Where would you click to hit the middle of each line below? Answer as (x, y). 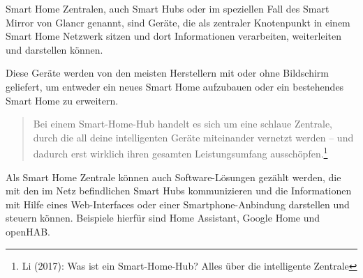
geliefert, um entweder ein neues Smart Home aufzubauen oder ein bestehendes (175, 86)
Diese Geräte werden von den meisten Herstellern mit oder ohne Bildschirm (167, 73)
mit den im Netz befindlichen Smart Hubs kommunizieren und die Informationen (179, 191)
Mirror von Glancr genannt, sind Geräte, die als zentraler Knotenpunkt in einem (178, 22)
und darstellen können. (54, 49)
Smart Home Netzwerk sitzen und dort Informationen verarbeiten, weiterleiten (174, 36)
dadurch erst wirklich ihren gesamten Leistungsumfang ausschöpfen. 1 (180, 152)
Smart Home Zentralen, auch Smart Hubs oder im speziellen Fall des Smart (168, 8)
